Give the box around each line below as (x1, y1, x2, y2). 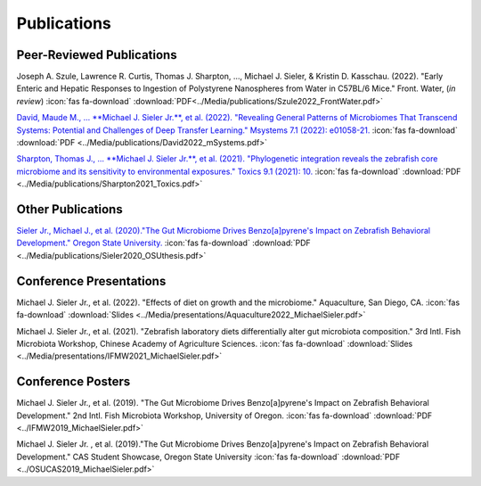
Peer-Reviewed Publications (16, 47, 177, 62)
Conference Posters (16, 375, 131, 390)
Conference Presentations (16, 273, 167, 289)
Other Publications (16, 202, 124, 217)
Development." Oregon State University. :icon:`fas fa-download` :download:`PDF (16, 237, 311, 249)
